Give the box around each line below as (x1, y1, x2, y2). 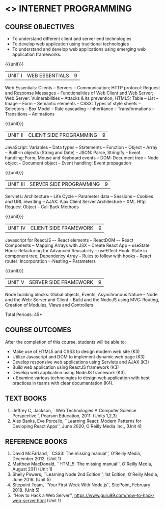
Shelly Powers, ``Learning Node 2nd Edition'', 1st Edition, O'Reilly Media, (12, 471, 159, 477)
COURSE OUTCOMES (5, 326, 72, 334)
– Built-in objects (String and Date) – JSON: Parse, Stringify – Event (5, 150, 141, 156)
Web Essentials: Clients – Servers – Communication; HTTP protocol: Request (5, 85, 160, 90)
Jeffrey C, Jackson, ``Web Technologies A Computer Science (12, 407, 137, 413)
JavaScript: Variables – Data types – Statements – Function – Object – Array (5, 144, 158, 150)
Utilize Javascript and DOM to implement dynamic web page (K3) (12, 353, 145, 359)
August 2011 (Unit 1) (12, 466, 53, 472)
